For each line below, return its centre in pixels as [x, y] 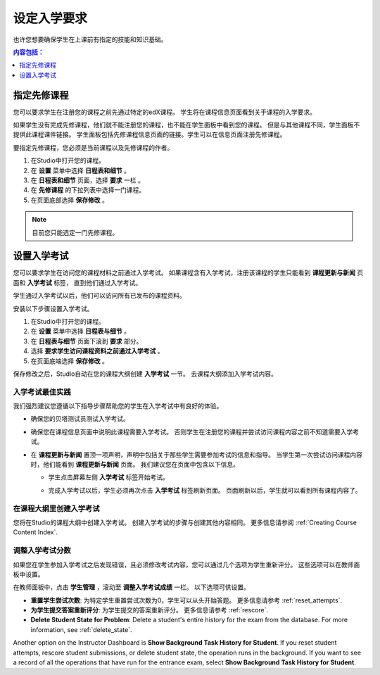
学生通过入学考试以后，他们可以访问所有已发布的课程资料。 [99, 296]
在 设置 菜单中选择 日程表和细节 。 [80, 170]
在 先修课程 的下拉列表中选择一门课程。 [88, 190]
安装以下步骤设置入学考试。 [53, 308]
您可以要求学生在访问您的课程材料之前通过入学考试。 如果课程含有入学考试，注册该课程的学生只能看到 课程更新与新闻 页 [188, 273]
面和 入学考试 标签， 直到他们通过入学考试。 [77, 282]
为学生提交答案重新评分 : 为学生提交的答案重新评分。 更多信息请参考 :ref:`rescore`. [150, 610]
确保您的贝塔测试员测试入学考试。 [80, 419]
